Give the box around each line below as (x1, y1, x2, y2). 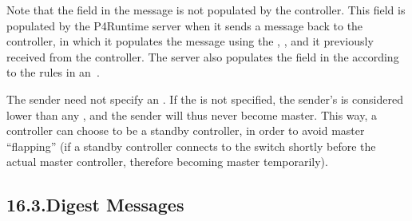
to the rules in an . (6, 64, 100, 81)
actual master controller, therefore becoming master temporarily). (6, 153, 328, 170)
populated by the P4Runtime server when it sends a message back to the (6, 17, 363, 34)
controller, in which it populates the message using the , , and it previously (6, 33, 374, 49)
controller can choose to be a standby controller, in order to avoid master (6, 122, 365, 139)
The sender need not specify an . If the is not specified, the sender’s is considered (6, 90, 403, 107)
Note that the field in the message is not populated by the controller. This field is (6, 2, 406, 18)
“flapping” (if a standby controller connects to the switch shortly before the (6, 137, 376, 154)
